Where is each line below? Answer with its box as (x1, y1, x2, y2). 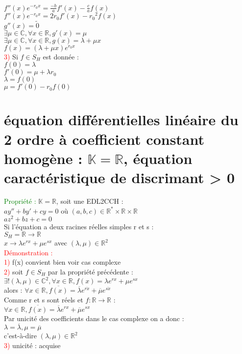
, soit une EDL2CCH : (56, 195, 123, 206)
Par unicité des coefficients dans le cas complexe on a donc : (4, 313, 184, 323)
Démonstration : (4, 247, 53, 257)
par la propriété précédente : (48, 267, 133, 277)
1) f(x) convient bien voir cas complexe (4, 257, 121, 267)
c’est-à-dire (4, 330, 37, 341)
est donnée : (43, 51, 79, 61)
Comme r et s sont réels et (4, 294, 83, 304)
